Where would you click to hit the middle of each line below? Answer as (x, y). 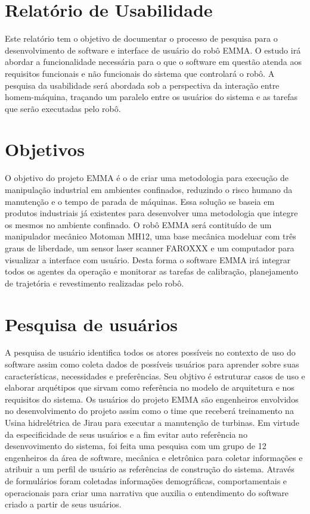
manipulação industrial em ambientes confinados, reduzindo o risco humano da (149, 189)
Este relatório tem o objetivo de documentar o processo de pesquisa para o (141, 38)
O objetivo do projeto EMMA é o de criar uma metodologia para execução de (147, 178)
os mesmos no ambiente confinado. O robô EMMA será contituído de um (138, 224)
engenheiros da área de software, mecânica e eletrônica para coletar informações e (154, 457)
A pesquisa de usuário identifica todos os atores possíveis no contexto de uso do (150, 352)
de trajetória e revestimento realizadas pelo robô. (94, 283)
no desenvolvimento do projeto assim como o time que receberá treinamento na (149, 411)
